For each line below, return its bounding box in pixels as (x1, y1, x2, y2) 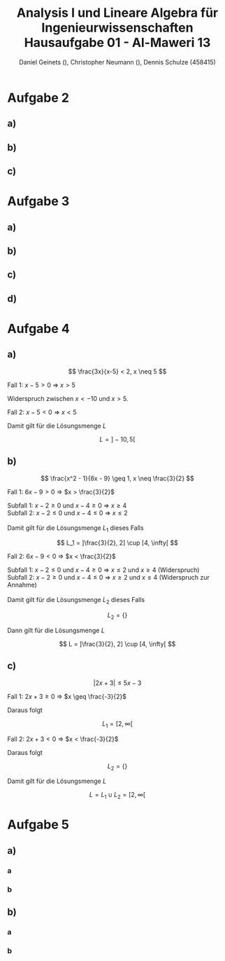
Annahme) (7, 580, 37, 589)
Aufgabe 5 (7, 817, 70, 833)
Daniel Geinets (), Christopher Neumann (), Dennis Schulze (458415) (18, 57, 217, 66)
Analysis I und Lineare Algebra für (16, 5, 219, 21)
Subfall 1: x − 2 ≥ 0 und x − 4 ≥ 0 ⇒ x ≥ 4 (7, 501, 127, 510)
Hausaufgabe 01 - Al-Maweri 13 (24, 35, 211, 50)
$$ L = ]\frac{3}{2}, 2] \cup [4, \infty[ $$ (59, 640, 176, 648)
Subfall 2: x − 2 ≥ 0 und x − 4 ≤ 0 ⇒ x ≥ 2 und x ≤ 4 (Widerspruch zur (7, 573, 210, 582)
